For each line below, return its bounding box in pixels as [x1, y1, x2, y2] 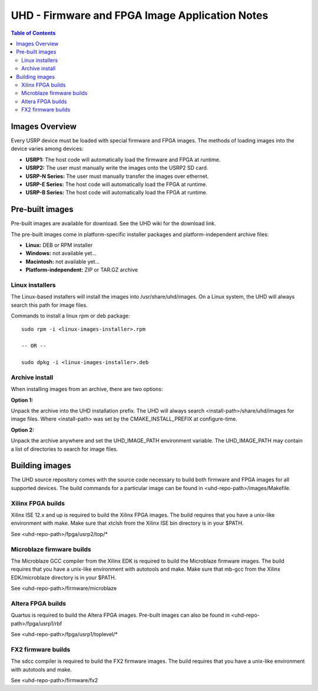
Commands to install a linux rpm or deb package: [11, 312, 130, 319]
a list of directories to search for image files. [11, 445, 118, 452]
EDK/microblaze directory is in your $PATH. [11, 574, 117, 581]
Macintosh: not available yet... [25, 258, 100, 265]
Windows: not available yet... [25, 250, 97, 257]
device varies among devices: [11, 145, 84, 153]
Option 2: [11, 426, 35, 433]
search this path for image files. [11, 301, 88, 309]
